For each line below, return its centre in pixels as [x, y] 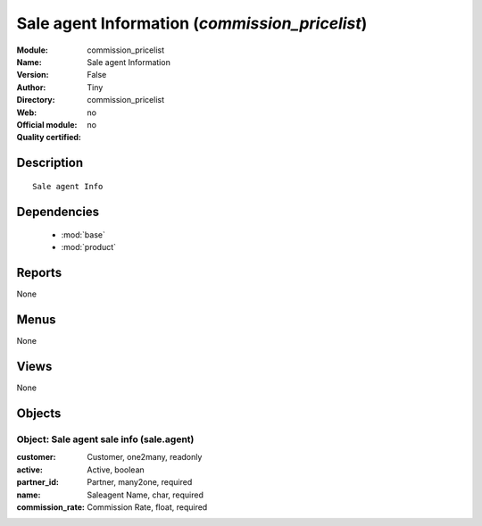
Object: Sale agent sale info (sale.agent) [105, 439]
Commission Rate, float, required [147, 507]
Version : [33, 75]
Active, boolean [116, 470]
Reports [39, 273]
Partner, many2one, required [140, 482]
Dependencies [58, 211]
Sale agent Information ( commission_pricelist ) [192, 23]
